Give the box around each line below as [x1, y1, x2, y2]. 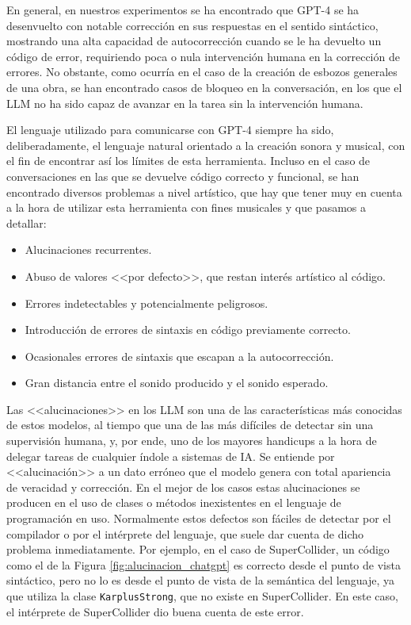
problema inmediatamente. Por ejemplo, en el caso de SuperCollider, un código [6, 541, 390, 558]
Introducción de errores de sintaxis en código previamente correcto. [25, 321, 351, 338]
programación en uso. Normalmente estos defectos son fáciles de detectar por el [6, 510, 391, 527]
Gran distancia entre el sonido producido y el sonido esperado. [25, 374, 329, 391]
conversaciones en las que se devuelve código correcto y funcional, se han [6, 167, 360, 184]
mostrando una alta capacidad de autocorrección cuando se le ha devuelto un [6, 33, 382, 49]
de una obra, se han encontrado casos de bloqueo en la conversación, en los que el [6, 79, 402, 95]
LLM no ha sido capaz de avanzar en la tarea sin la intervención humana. [6, 94, 363, 111]
